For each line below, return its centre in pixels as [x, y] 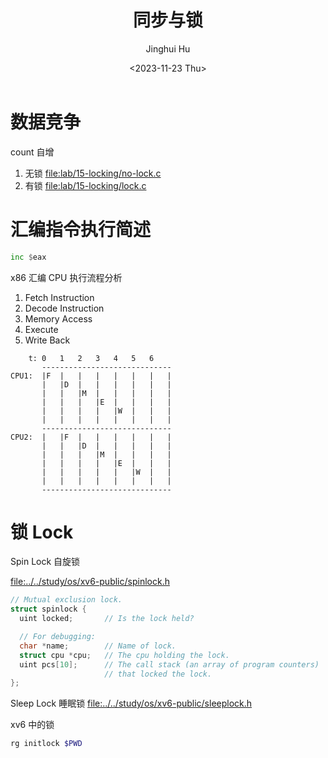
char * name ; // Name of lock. [98, 646]
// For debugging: [58, 637]
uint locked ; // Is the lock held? [107, 619]
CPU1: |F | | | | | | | [91, 376]
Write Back [47, 340]
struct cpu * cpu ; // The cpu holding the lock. [124, 655]
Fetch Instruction [59, 297]
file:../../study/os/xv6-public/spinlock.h [90, 582]
